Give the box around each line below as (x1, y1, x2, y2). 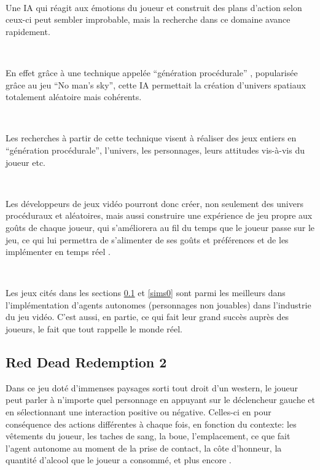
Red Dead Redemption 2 (6, 353, 167, 372)
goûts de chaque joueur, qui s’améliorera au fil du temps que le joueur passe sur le (6, 221, 315, 233)
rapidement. (6, 25, 50, 37)
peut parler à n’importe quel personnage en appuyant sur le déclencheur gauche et (6, 393, 316, 406)
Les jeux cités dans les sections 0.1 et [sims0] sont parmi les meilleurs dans (6, 286, 286, 299)
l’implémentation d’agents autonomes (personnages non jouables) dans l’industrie (6, 298, 311, 311)
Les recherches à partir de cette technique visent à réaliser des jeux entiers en (6, 131, 297, 144)
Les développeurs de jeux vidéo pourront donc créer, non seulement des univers (6, 197, 303, 210)
